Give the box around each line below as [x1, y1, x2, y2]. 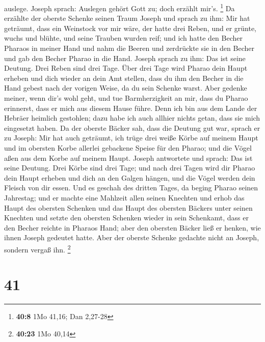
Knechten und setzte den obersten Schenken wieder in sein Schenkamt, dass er [4, 212, 249, 223]
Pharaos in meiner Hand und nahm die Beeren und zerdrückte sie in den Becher [4, 43, 254, 53]
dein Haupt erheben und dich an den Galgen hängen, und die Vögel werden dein [4, 172, 255, 183]
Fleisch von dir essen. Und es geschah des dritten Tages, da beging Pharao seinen [4, 182, 258, 193]
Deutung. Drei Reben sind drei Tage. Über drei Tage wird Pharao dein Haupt [4, 63, 248, 73]
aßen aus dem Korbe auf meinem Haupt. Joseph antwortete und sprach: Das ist [4, 152, 253, 163]
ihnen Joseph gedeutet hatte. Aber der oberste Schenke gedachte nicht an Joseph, [4, 232, 259, 243]
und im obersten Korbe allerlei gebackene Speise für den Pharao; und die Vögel [4, 142, 252, 153]
